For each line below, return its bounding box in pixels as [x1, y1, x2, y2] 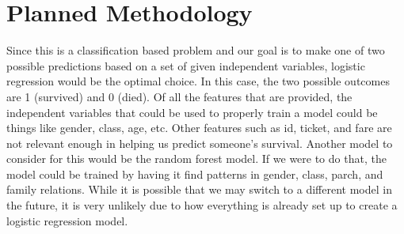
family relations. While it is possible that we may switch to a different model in [6, 181, 392, 198]
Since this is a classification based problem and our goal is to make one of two [6, 42, 385, 58]
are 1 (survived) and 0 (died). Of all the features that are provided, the [6, 88, 353, 104]
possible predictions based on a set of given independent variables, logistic [6, 57, 365, 74]
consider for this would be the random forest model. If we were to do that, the [6, 150, 387, 167]
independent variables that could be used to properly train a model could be [6, 104, 378, 120]
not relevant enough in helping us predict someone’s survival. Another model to [6, 134, 393, 151]
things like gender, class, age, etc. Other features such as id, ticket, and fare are [6, 119, 392, 136]
